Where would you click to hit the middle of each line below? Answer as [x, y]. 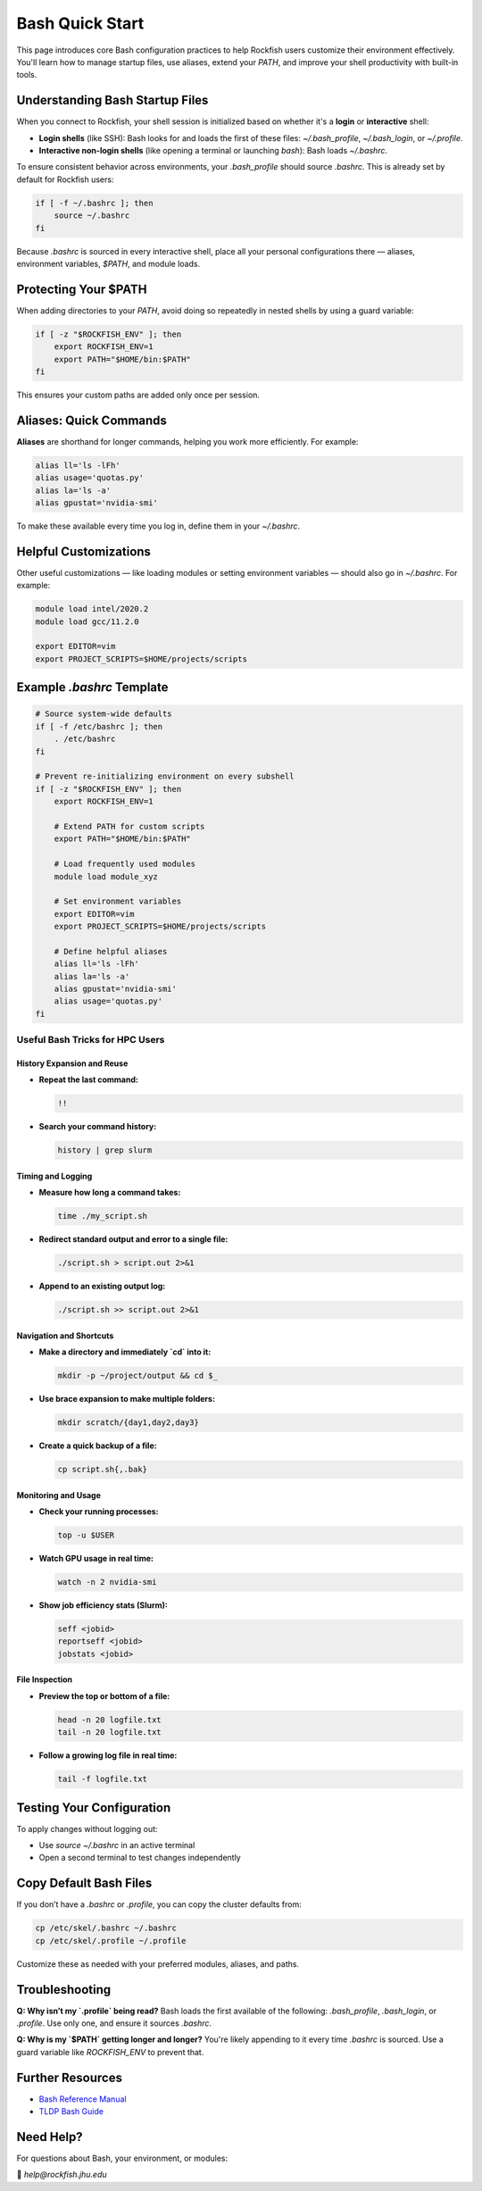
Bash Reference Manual [83, 2099]
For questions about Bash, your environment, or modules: [122, 2158]
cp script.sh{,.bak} [102, 1470]
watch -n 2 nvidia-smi [107, 1582]
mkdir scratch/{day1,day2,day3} [129, 1423]
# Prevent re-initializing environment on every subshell [165, 776]
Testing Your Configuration [94, 1808]
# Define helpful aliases [111, 951]
